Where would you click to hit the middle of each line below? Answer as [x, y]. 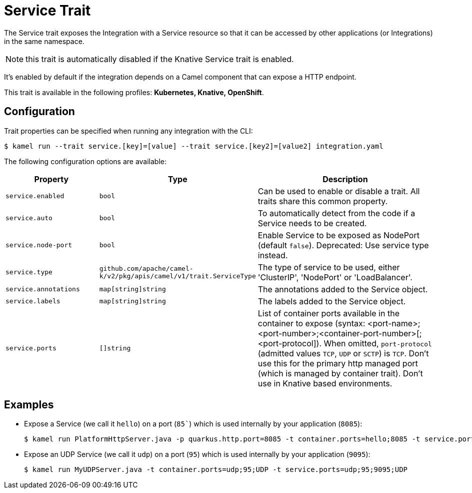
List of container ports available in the [328, 313]
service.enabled [35, 196]
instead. [273, 255]
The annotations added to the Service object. [343, 289]
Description [345, 179]
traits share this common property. [323, 201]
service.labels [33, 301]
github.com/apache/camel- [146, 268]
